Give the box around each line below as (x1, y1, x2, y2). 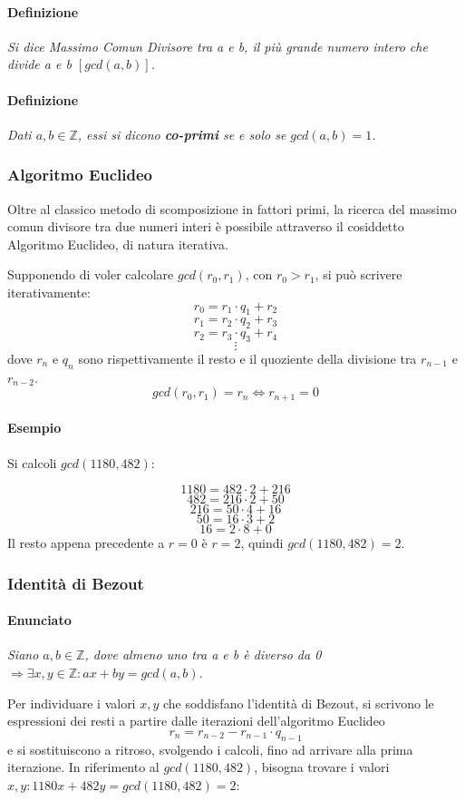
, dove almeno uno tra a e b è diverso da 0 (84, 645, 322, 664)
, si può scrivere (315, 265, 402, 284)
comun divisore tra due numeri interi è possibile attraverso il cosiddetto (7, 217, 404, 236)
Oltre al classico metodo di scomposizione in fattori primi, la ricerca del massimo (7, 199, 457, 218)
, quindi (240, 533, 284, 552)
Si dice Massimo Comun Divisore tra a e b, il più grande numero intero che (7, 36, 428, 55)
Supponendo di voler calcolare (7, 265, 174, 284)
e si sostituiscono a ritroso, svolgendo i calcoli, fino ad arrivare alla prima (7, 739, 413, 758)
